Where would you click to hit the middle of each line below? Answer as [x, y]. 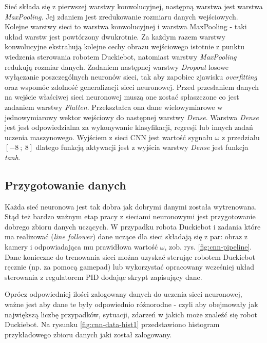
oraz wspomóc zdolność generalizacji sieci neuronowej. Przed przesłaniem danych [132, 87]
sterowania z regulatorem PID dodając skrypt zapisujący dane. [103, 277]
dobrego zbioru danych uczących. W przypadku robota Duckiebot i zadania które [133, 226]
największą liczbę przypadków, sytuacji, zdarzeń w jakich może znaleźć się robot [131, 314]
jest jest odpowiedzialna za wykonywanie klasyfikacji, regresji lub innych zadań [129, 127]
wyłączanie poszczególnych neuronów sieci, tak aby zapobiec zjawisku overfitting [131, 77]
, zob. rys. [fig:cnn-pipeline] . [208, 247]
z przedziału [241, 137]
